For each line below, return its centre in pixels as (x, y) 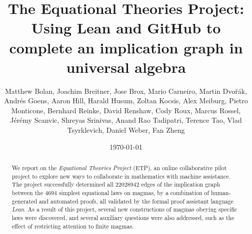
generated (24, 201)
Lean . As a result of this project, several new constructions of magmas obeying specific (124, 209)
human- (221, 193)
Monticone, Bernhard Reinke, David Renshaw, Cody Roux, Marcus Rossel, (126, 110)
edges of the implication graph (181, 184)
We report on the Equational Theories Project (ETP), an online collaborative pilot (119, 168)
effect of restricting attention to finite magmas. (73, 226)
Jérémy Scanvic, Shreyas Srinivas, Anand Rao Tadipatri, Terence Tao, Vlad (126, 120)
